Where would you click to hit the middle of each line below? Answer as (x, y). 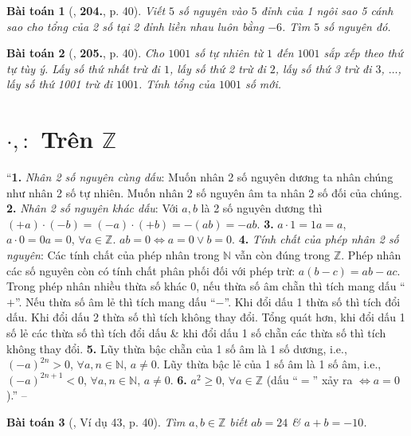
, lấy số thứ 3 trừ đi (323, 68)
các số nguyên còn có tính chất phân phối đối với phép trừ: (151, 270)
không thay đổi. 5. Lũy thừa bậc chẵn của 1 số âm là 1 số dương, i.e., (177, 348)
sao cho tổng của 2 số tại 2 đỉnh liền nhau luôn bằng (135, 26)
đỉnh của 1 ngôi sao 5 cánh (327, 10)
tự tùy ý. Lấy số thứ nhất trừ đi (83, 68)
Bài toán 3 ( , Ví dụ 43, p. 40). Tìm (96, 422)
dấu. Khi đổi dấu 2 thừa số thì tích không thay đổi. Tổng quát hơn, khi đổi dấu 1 (206, 317)
